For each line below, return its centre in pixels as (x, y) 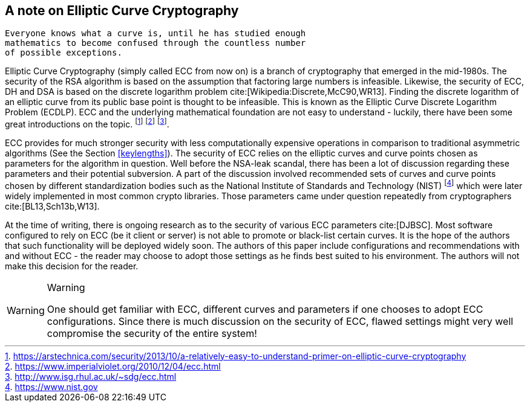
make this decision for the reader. (72, 266)
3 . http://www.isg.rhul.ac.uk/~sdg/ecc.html (91, 376)
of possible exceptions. (64, 53)
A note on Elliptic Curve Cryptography (122, 11)
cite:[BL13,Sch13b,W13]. (52, 206)
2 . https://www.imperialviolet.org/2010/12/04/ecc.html (113, 366)
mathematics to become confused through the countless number (155, 43)
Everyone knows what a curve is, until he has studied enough (155, 34)
